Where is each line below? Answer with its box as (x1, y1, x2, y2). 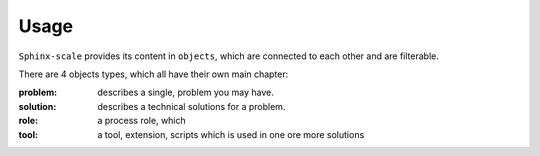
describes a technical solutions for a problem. (97, 100, 286, 112)
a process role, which (97, 115, 187, 127)
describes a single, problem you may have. (97, 86, 274, 99)
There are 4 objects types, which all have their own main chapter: (18, 68, 289, 80)
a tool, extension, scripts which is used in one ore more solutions (97, 128, 365, 140)
